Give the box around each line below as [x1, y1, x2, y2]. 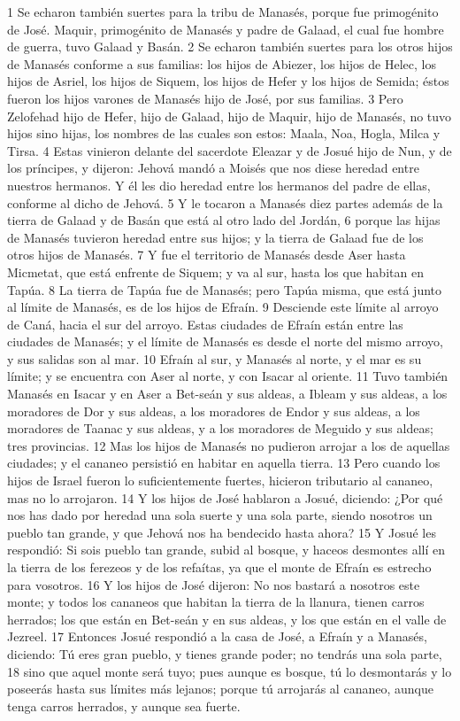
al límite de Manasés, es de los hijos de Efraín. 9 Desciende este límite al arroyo [7, 298, 439, 316]
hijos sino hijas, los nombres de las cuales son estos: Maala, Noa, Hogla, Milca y [7, 124, 441, 143]
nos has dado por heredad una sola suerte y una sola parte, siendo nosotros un [7, 506, 433, 524]
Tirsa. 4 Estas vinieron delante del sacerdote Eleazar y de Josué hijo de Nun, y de [7, 141, 452, 159]
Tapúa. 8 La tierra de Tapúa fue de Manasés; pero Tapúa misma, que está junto [7, 280, 442, 298]
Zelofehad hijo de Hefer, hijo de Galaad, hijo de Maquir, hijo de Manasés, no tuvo [7, 106, 452, 125]
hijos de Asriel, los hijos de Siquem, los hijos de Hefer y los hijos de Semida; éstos [7, 72, 449, 90]
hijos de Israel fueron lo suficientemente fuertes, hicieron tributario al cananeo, [7, 471, 433, 490]
